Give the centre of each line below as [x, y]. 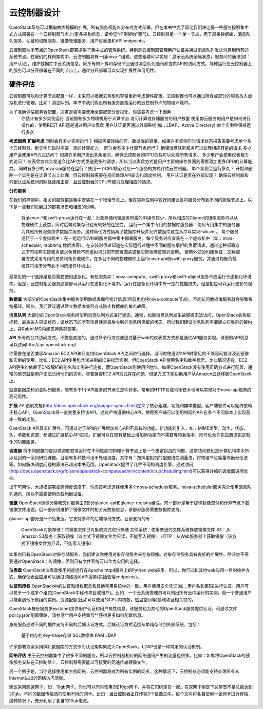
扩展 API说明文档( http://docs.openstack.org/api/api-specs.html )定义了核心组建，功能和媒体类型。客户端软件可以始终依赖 [131, 405]
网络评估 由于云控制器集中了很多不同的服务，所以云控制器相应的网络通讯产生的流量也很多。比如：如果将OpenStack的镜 [130, 655]
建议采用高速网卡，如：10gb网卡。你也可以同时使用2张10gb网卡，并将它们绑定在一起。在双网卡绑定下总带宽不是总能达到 [131, 687]
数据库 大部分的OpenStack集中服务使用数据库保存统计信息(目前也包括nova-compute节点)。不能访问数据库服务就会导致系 [131, 299]
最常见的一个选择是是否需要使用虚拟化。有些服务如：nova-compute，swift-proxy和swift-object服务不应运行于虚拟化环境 [130, 277]
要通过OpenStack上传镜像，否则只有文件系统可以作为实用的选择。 [75, 561]
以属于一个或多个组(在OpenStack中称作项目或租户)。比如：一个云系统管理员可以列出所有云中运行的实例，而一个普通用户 [131, 593]
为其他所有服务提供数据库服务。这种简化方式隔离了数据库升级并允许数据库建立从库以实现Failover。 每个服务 [130, 231]
